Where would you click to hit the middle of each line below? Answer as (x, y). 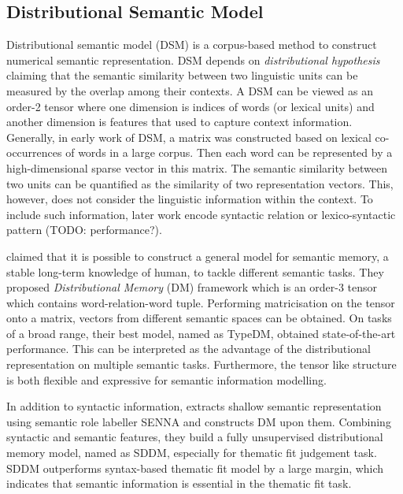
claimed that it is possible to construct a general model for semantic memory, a (198, 256)
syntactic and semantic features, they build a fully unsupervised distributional (195, 437)
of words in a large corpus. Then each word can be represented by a (229, 152)
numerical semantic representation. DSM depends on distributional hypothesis (193, 59)
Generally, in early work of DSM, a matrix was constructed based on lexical (189, 137)
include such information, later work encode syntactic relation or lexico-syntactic (201, 214)
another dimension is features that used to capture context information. (179, 122)
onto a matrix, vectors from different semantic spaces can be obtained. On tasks (199, 318)
